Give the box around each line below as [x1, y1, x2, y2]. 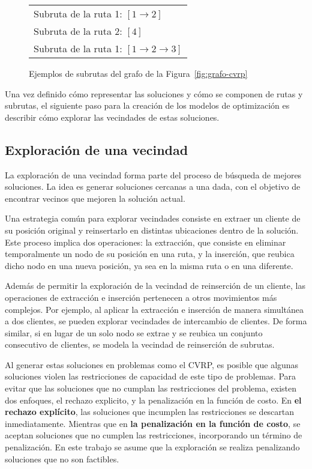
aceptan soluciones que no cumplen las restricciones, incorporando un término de [5, 429, 302, 441]
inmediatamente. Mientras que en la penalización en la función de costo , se [5, 417, 301, 429]
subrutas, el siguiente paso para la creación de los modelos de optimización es [5, 99, 290, 112]
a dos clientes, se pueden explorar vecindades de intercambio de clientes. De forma [5, 315, 307, 327]
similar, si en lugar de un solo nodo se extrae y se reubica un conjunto [5, 326, 263, 339]
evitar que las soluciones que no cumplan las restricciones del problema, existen [5, 382, 296, 395]
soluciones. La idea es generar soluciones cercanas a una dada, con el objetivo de [5, 180, 301, 193]
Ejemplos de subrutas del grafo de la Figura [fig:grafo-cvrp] [29, 67, 248, 79]
